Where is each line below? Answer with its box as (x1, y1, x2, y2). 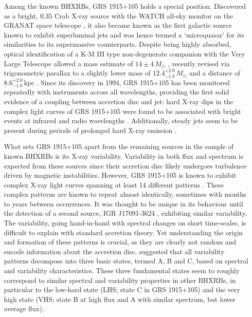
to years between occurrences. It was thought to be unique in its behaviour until (4, 198, 243, 208)
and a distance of (189, 68, 240, 78)
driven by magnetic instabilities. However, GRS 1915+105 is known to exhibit (4, 170, 236, 180)
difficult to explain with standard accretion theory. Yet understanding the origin (4, 227, 243, 237)
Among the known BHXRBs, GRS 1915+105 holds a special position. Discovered (4, 1, 246, 11)
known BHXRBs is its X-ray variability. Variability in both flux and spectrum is (4, 150, 243, 161)
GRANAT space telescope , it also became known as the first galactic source (4, 20, 232, 30)
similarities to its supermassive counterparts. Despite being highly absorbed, (4, 39, 231, 49)
